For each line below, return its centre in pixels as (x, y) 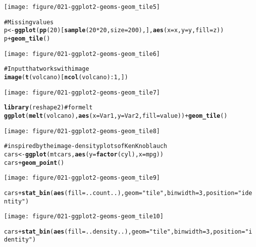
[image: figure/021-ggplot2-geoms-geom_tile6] (82, 54)
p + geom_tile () (27, 38)
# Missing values (29, 22)
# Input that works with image (47, 69)
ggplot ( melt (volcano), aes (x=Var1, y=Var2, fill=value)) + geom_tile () (116, 116)
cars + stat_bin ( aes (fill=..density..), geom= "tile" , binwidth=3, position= (125, 231)
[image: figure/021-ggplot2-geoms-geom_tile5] (82, 7)
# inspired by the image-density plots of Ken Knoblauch (86, 146)
